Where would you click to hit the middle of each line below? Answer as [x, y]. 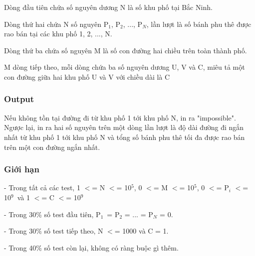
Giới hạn [22, 169]
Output [19, 99]
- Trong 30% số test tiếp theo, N [54, 231]
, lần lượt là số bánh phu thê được [199, 24]
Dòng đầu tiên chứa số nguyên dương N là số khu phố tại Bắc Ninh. [108, 7]
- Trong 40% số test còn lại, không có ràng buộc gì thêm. [91, 247]
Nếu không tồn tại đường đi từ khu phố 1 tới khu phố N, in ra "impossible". [120, 117]
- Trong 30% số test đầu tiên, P [52, 214]
